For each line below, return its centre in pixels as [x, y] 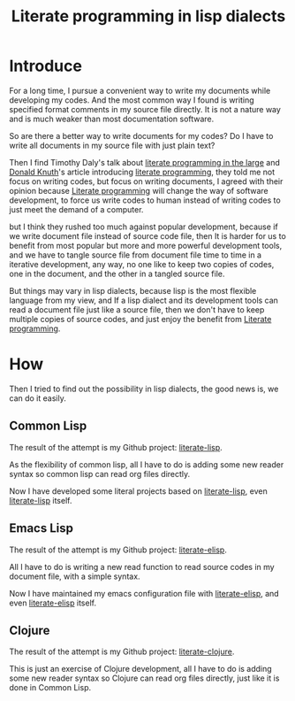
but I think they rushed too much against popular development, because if [144, 227]
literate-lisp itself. [41, 500]
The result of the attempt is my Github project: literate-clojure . [122, 651]
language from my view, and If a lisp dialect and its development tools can [144, 300]
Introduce [45, 66]
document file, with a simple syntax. [75, 576]
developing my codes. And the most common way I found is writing [132, 100]
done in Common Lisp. [50, 688]
